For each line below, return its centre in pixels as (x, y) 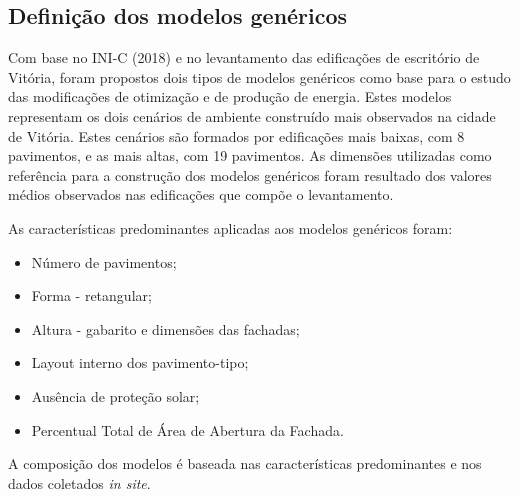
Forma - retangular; (91, 295)
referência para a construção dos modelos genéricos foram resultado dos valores (250, 174)
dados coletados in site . (79, 482)
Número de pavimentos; (104, 261)
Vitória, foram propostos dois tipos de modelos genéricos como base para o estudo (259, 76)
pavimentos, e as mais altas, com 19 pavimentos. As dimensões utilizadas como (250, 155)
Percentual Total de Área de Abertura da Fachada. (187, 429)
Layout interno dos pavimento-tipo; (140, 362)
